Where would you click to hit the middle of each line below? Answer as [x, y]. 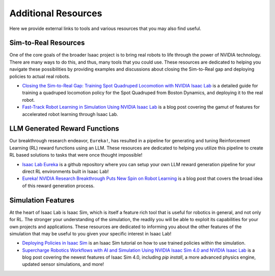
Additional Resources [56, 13]
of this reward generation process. [58, 186]
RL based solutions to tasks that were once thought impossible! [76, 155]
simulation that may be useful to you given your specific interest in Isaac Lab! [90, 233]
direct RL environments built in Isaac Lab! [65, 172]
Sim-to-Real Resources [47, 43]
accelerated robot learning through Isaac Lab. [70, 114]
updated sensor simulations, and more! [63, 264]
